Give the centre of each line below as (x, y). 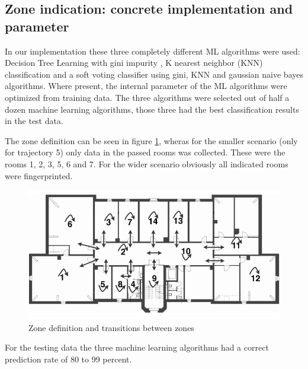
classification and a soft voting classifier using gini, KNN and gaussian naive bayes (154, 74)
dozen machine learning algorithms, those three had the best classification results (152, 109)
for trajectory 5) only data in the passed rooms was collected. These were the (145, 152)
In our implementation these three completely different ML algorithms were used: (153, 51)
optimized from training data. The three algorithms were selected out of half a (147, 97)
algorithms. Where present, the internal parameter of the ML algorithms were (146, 86)
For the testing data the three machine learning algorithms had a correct (137, 347)
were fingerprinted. (39, 175)
